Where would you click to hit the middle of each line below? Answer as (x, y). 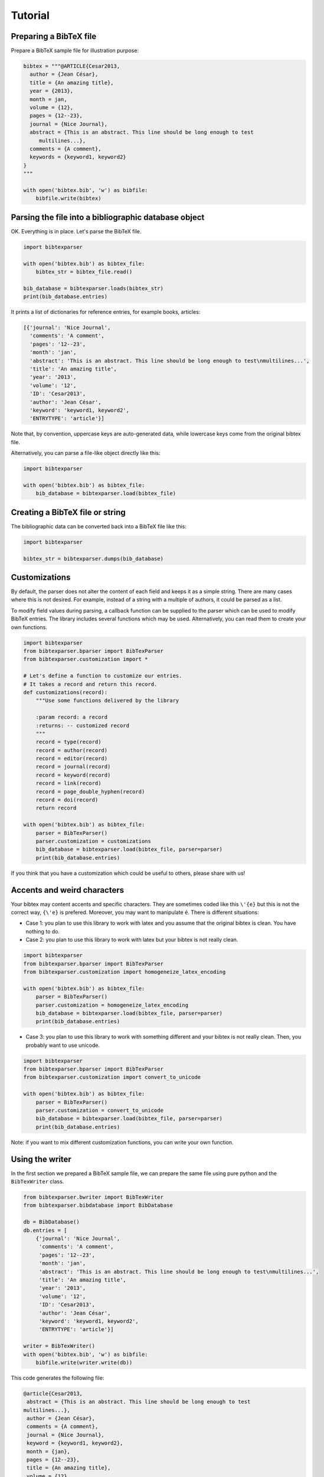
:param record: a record (72, 717)
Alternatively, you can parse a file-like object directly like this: (86, 453)
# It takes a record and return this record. (90, 684)
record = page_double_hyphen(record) (90, 791)
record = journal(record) (73, 767)
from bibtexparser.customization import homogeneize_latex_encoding (125, 972)
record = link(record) (68, 783)
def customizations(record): (66, 692)
